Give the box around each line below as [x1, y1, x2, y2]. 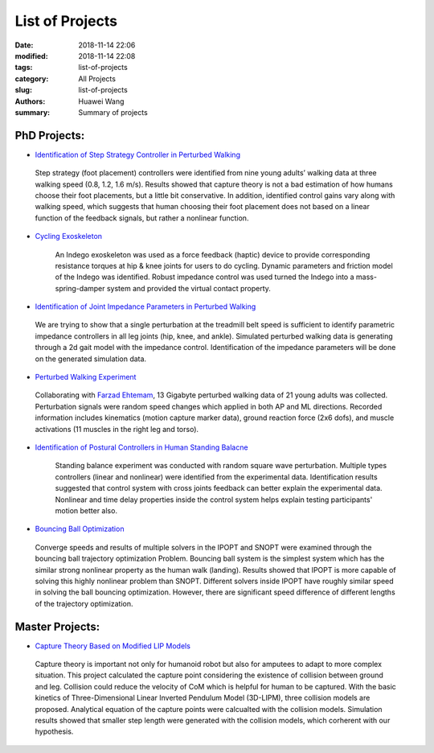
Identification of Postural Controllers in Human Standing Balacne [35, 442, 248, 452]
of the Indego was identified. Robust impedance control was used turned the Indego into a [55, 272, 354, 282]
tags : [14, 63, 33, 72]
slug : [14, 85, 32, 95]
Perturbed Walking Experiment [35, 372, 137, 382]
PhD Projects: [14, 129, 85, 142]
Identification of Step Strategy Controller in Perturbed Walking [35, 150, 241, 159]
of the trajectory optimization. [35, 599, 133, 608]
